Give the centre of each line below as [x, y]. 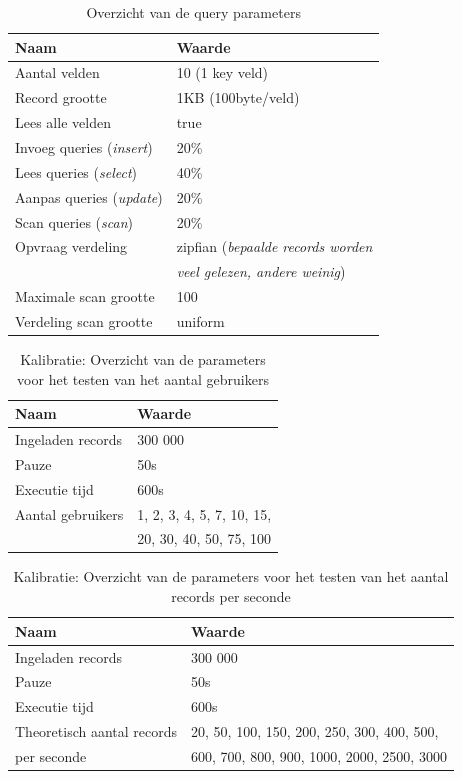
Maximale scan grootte [85, 296]
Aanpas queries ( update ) [89, 196]
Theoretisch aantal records [96, 731]
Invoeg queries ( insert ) [84, 146]
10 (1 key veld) [222, 72]
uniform [200, 320]
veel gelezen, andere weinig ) [261, 271]
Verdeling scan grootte [84, 320]
